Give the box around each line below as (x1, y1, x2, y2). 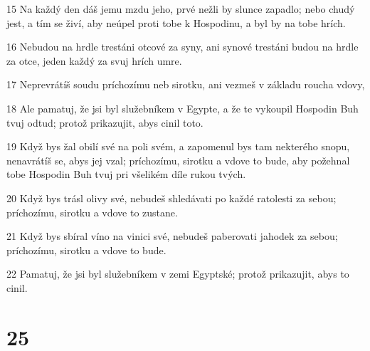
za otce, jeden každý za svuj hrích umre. (6, 53, 182, 68)
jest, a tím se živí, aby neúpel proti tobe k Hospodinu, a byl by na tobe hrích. (6, 15, 346, 30)
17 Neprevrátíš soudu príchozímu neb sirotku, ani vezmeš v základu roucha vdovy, (6, 77, 365, 92)
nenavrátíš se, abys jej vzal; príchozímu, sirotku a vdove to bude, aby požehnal (6, 152, 350, 167)
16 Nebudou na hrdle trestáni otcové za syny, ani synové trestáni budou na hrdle (6, 39, 359, 54)
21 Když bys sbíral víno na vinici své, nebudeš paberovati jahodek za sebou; (6, 229, 338, 243)
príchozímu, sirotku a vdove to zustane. (6, 204, 178, 219)
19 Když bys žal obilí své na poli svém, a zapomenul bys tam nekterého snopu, (6, 139, 350, 154)
